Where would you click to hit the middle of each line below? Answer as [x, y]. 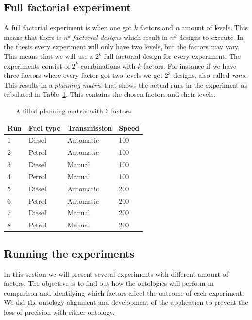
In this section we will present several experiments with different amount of [116, 273]
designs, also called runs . [210, 75]
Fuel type [45, 127]
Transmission [90, 127]
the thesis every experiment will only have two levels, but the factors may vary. [122, 47]
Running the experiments [69, 253]
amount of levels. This [215, 28]
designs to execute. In [211, 37]
